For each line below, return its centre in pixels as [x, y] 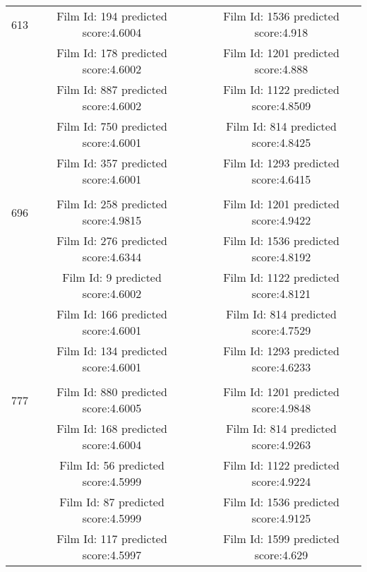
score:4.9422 [281, 220]
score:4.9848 [281, 408]
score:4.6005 [112, 408]
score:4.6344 [112, 257]
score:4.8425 [281, 142]
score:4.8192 [281, 257]
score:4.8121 [281, 293]
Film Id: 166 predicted [112, 314]
